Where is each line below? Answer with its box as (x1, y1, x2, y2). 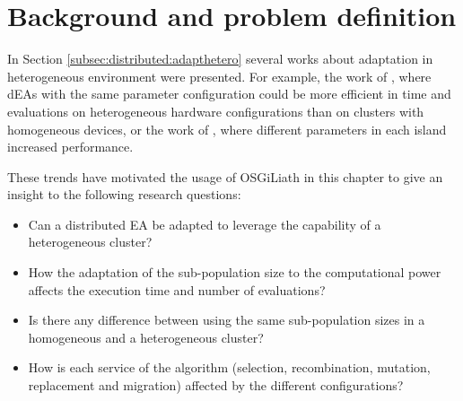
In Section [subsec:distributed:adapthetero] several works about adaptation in (7, 49, 433, 68)
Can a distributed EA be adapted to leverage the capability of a (28, 214, 381, 233)
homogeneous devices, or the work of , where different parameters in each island (7, 119, 447, 138)
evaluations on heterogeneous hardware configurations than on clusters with (7, 101, 424, 120)
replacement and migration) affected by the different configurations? (28, 376, 404, 395)
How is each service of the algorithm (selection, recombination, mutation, (28, 358, 431, 377)
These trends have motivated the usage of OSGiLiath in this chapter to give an (7, 167, 443, 186)
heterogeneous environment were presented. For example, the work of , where (7, 66, 432, 85)
